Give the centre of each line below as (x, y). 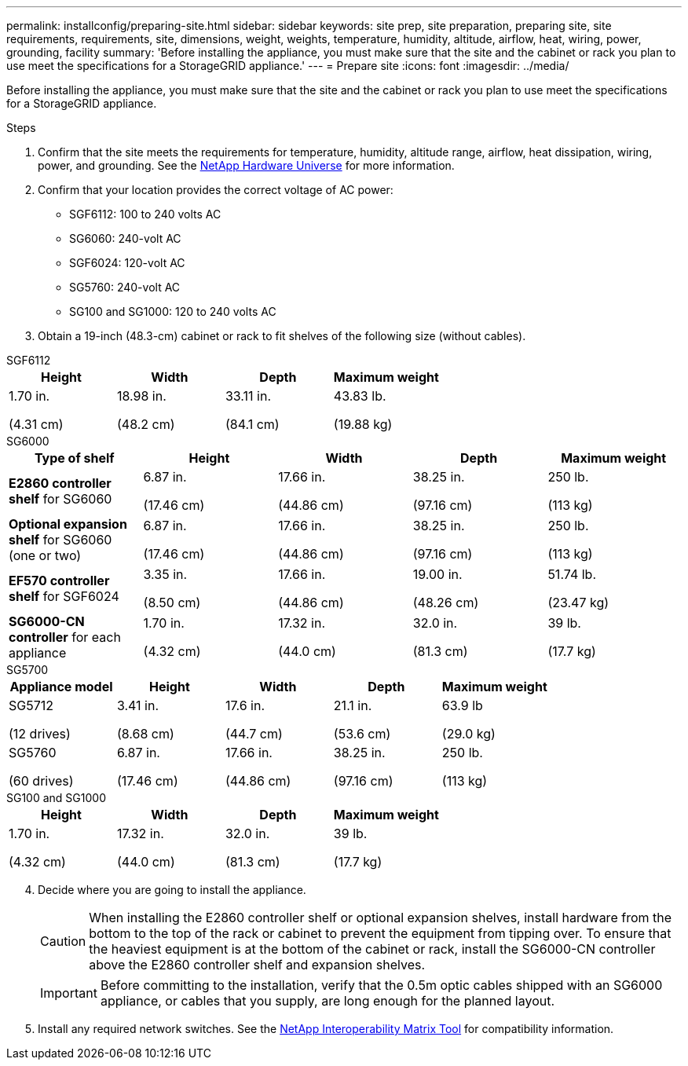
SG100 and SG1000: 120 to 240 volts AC (173, 311)
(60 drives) (41, 781)
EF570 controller (59, 581)
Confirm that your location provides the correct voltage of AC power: (216, 190)
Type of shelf (74, 458)
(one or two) (45, 555)
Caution (63, 941)
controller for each (65, 637)
